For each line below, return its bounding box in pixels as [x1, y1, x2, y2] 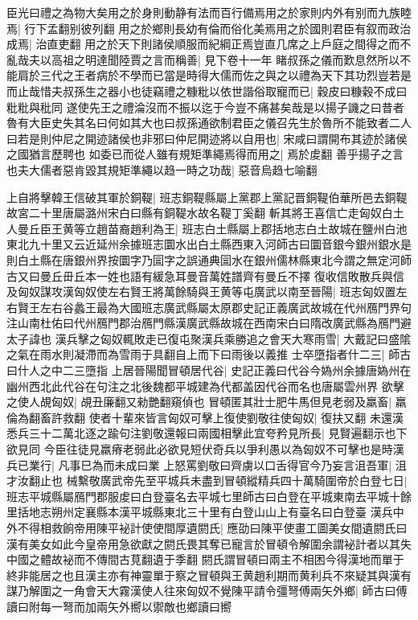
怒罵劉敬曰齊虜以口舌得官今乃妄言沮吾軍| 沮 [174, 456, 407, 473]
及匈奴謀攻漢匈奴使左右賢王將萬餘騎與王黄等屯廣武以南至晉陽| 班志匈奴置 [6, 283, 396, 300]
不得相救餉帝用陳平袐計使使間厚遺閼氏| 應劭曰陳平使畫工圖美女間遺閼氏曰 [17, 519, 408, 536]
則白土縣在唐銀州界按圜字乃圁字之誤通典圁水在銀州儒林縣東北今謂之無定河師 [6, 251, 412, 268]
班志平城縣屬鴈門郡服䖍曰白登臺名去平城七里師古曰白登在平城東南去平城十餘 [6, 487, 412, 504]
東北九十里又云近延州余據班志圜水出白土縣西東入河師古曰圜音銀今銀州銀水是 [6, 236, 412, 253]
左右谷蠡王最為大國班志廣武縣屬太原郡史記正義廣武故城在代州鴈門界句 [39, 298, 412, 315]
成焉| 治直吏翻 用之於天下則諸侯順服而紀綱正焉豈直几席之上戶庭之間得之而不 [6, 35, 412, 52]
